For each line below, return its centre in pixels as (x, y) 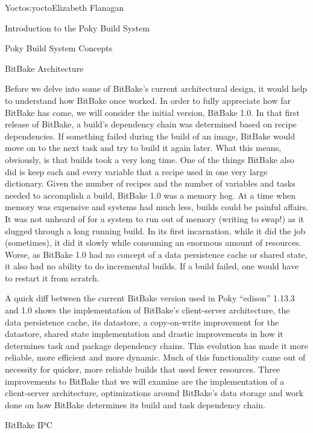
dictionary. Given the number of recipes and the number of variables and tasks (150, 183)
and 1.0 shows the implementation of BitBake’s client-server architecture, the (147, 310)
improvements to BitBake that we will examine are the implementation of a (145, 381)
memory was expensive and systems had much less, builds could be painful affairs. (157, 207)
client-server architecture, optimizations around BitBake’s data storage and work (154, 393)
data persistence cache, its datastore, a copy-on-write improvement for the (142, 322)
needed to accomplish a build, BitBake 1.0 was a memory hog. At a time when (150, 195)
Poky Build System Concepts (59, 48)
